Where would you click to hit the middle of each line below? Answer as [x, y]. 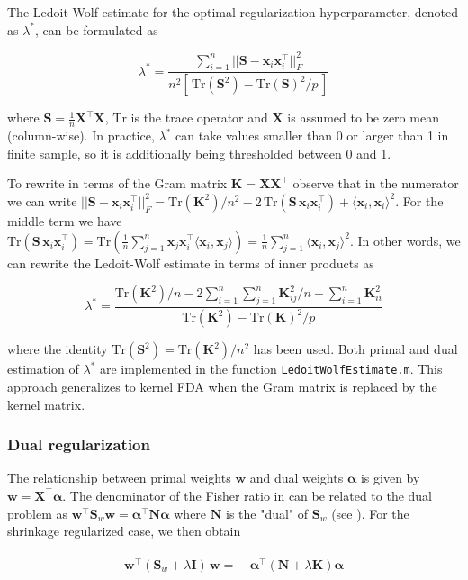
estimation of [43, 369]
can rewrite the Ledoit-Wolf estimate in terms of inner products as [191, 263]
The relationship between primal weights [119, 478]
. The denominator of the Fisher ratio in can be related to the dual [247, 495]
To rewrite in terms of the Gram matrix [117, 183]
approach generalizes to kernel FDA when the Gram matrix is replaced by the [222, 386]
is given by [390, 478]
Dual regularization [79, 444]
